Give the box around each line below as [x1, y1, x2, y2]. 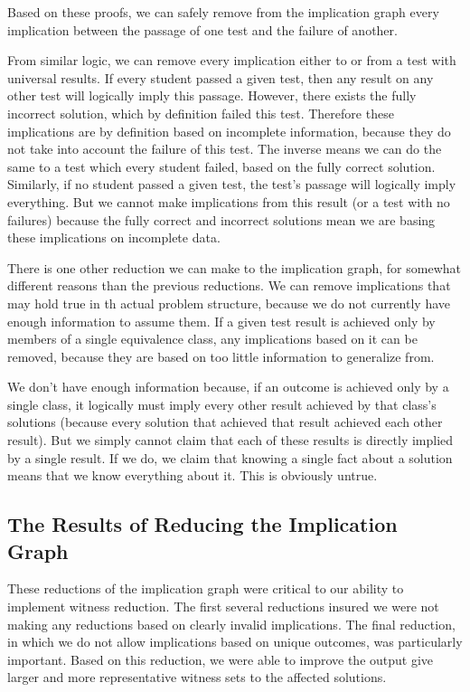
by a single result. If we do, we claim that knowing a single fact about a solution [7, 448, 453, 467]
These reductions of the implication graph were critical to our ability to [7, 579, 404, 598]
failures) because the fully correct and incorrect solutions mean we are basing [7, 210, 436, 229]
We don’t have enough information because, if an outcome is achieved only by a [7, 377, 449, 396]
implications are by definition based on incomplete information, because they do [7, 121, 451, 140]
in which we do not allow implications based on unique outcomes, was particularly [7, 632, 463, 651]
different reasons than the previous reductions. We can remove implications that [7, 276, 451, 295]
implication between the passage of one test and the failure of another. [7, 20, 398, 39]
